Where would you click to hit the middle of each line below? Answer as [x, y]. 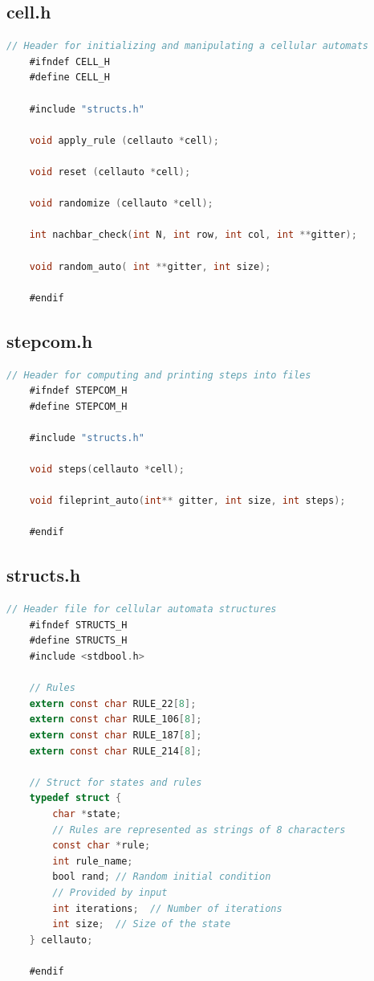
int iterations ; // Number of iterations [167, 908]
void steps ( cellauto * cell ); [107, 470]
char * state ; [87, 813]
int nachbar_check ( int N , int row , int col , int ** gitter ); [193, 235]
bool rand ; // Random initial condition [162, 877]
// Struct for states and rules [116, 782]
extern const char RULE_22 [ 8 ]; [113, 703]
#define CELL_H [69, 78]
